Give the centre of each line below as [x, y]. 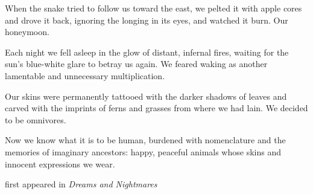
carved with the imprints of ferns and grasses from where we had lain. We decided [156, 108]
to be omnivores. [36, 119]
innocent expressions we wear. [60, 163]
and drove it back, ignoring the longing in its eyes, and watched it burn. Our [147, 20]
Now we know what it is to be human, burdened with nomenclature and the [145, 140]
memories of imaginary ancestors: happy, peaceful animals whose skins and [143, 151]
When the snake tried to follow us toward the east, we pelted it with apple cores [153, 8]
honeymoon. [27, 32]
